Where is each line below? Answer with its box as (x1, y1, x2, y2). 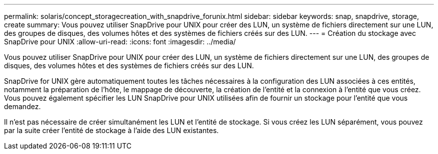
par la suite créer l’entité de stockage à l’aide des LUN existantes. (4, 126, 219, 135)
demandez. (4, 102, 41, 111)
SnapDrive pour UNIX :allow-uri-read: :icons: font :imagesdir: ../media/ (4, 37, 236, 46)
